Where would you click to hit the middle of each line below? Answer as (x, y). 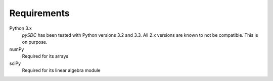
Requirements (40, 13)
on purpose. (35, 42)
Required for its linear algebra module (61, 70)
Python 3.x (21, 28)
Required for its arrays (45, 56)
